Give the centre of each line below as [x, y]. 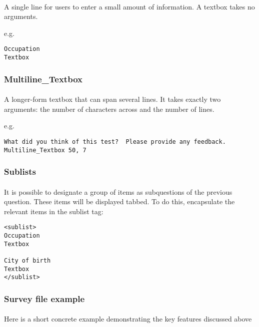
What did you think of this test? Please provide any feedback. [115, 142]
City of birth [27, 261]
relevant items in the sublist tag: [54, 211]
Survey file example [44, 298]
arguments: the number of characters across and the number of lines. [109, 109]
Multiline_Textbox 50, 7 [45, 150]
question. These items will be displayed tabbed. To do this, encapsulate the [119, 201]
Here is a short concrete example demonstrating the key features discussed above [128, 319]
